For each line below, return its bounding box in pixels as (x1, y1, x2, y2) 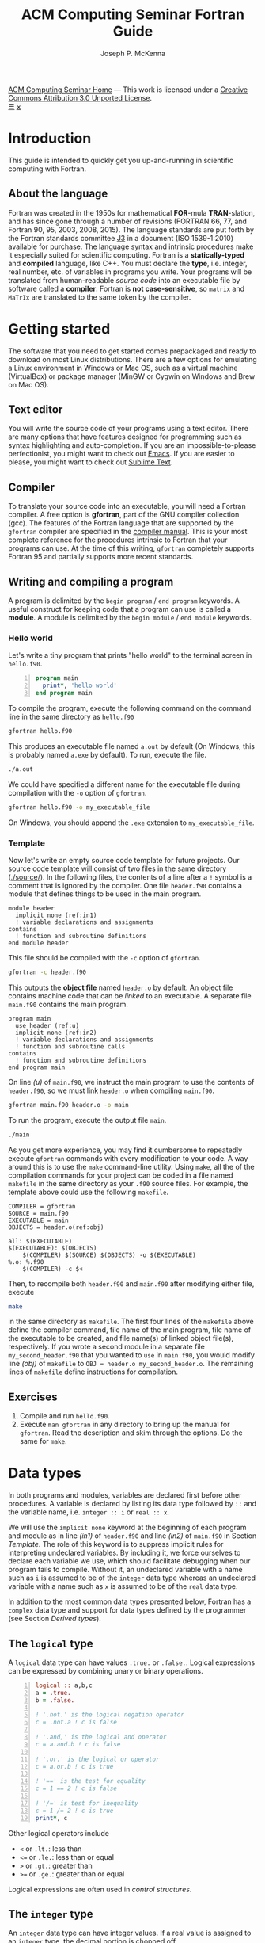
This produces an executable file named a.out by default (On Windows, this (8, 741, 256, 750)
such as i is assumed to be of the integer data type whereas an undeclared (8, 1573, 256, 1582)
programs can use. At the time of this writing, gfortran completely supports (8, 544, 255, 553)
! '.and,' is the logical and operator (35, 1733, 167, 1741)
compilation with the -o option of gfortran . (8, 788, 147, 797)
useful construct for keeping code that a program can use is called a (8, 605, 232, 614)
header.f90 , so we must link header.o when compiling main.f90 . (8, 1086, 215, 1095)
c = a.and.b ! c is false (35, 1740, 121, 1748)
